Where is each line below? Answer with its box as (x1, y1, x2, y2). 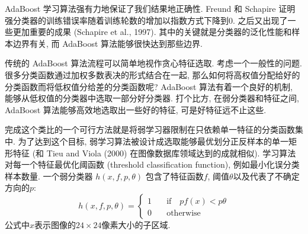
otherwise (166, 209, 201, 217)
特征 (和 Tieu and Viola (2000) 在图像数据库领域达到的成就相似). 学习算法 (12, 146, 296, 159)
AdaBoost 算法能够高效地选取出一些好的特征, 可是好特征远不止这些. (5, 103, 267, 116)
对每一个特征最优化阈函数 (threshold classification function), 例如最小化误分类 (5, 158, 300, 171)
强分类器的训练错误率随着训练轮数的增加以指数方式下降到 (5, 14, 229, 26)
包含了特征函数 (145, 169, 204, 182)
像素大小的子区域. (101, 218, 171, 230)
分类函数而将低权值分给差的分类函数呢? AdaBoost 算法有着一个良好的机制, (5, 80, 293, 92)
